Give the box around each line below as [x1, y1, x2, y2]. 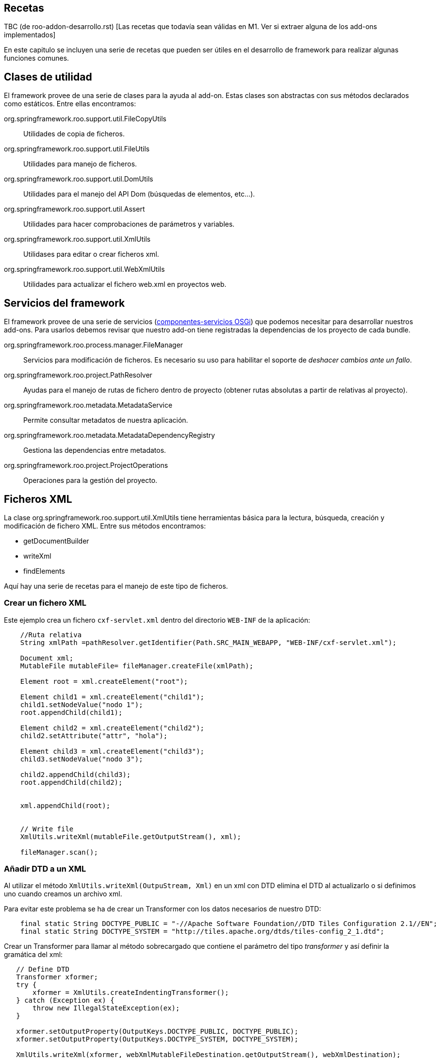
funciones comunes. [4, 54, 69, 63]
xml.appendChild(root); [20, 801, 111, 810]
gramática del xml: [4, 950, 63, 959]
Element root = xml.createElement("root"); [20, 677, 188, 685]
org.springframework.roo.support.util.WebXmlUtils [4, 265, 165, 274]
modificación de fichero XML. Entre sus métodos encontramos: [4, 521, 206, 530]
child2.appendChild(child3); [20, 770, 131, 778]
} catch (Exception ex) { [16, 996, 114, 1005]
